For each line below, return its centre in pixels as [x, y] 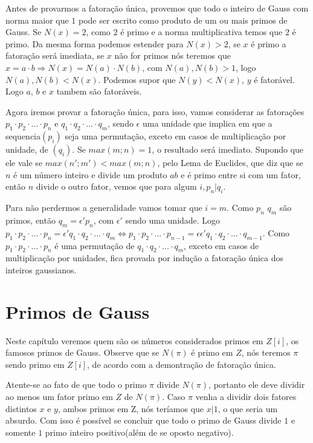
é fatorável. [274, 79]
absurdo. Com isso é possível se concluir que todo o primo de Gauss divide [144, 420]
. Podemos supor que [137, 79]
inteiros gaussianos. [41, 269]
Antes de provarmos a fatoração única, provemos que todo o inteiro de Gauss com [157, 8]
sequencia [23, 136]
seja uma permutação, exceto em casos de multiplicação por [176, 136]
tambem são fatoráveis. [99, 91]
